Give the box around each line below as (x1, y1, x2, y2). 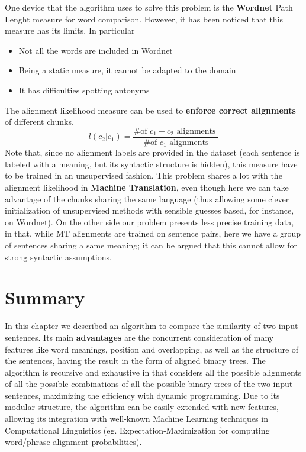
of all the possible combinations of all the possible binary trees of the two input (5, 377, 293, 390)
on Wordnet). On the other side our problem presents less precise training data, (5, 215, 294, 228)
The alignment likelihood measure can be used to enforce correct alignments (5, 104, 296, 116)
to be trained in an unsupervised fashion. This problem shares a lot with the (5, 169, 282, 182)
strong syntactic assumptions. (5, 250, 112, 263)
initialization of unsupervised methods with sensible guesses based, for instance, (5, 204, 294, 217)
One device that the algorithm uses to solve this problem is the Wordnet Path (5, 1, 293, 13)
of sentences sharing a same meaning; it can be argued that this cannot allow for (5, 239, 297, 251)
